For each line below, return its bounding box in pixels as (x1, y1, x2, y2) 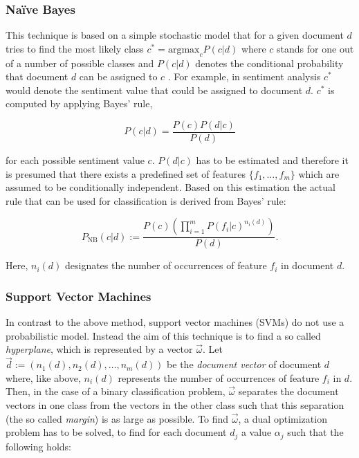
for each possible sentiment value (6, 153, 145, 167)
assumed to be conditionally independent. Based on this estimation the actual (6, 180, 335, 194)
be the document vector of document (167, 357, 322, 372)
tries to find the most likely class (6, 41, 144, 55)
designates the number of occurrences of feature (64, 258, 267, 273)
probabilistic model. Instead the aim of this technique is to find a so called (6, 328, 321, 342)
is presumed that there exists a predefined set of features (6, 166, 246, 181)
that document (6, 69, 68, 84)
